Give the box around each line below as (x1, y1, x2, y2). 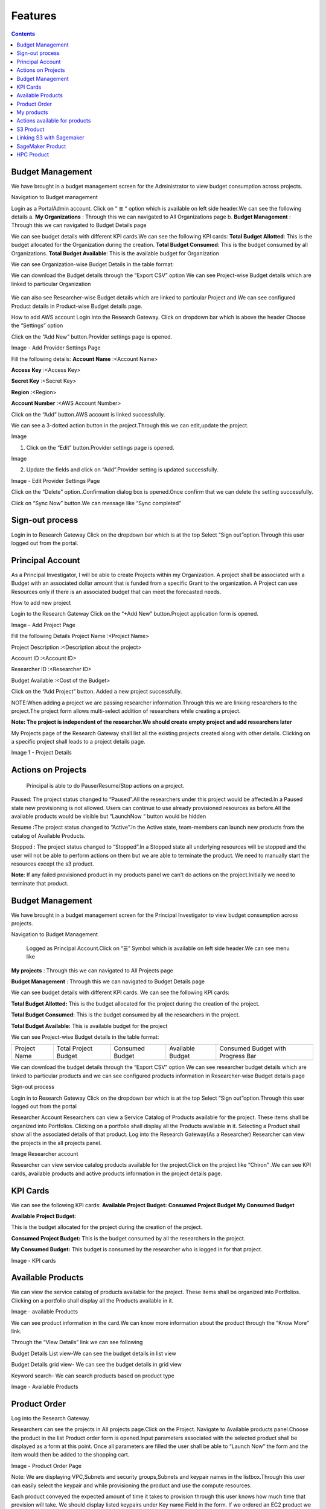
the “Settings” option (11, 322, 63, 329)
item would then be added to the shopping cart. (11, 1451, 130, 1458)
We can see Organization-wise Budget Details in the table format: (11, 261, 174, 268)
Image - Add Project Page (11, 621, 75, 628)
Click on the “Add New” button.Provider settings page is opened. (11, 333, 173, 340)
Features (11, 9, 57, 22)
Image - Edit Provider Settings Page (11, 477, 100, 484)
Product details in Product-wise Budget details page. (11, 302, 142, 310)
